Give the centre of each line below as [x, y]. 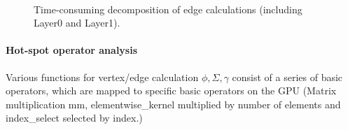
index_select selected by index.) [74, 118]
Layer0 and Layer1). [77, 23]
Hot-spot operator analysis [72, 50]
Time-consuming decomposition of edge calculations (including [168, 9]
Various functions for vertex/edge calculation [102, 77]
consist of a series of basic [287, 77]
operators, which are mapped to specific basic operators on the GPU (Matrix [171, 91]
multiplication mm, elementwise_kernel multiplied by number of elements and [173, 104]
